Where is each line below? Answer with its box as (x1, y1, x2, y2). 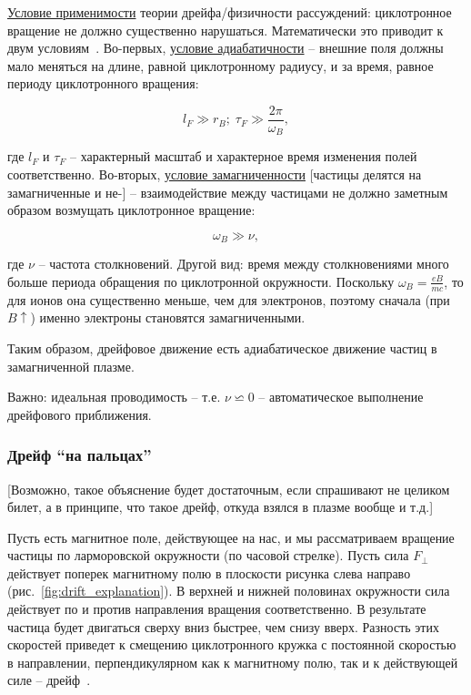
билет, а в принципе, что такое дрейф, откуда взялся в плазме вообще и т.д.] (7, 497, 434, 516)
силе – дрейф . (7, 670, 91, 690)
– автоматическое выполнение (258, 387, 424, 406)
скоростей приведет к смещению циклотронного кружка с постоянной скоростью (7, 635, 456, 654)
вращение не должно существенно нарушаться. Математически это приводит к (7, 20, 444, 39)
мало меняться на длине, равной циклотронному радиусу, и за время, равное (7, 56, 434, 75)
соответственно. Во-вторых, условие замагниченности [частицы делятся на (7, 165, 422, 184)
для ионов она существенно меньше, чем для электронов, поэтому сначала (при (7, 290, 450, 309)
